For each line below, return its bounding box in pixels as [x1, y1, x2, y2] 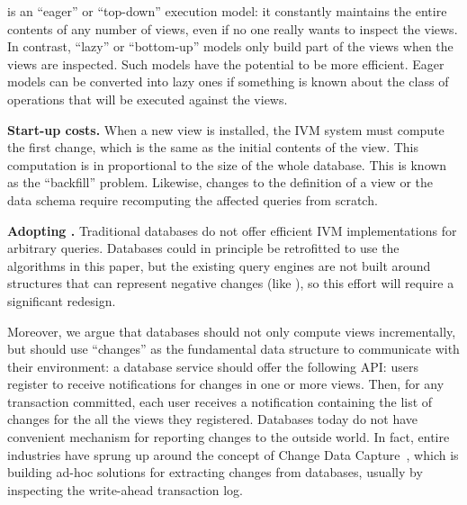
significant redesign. [7, 291, 116, 310]
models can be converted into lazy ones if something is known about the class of [7, 72, 449, 91]
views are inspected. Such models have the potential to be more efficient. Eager [7, 54, 445, 73]
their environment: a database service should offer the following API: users [7, 356, 418, 375]
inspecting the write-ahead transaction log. [7, 480, 243, 499]
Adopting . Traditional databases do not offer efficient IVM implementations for [7, 221, 457, 239]
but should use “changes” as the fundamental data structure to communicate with [7, 339, 460, 358]
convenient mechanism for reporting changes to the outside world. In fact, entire [7, 428, 450, 446]
